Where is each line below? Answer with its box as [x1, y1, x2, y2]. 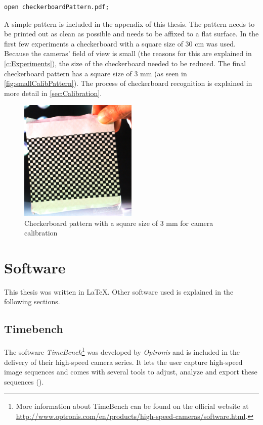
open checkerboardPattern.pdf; [4, 4, 109, 11]
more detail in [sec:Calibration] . [4, 87, 102, 98]
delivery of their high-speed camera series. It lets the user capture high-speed [4, 356, 243, 367]
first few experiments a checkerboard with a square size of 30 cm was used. [4, 38, 236, 49]
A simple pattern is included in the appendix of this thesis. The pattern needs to [4, 18, 255, 29]
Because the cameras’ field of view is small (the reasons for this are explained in [4, 48, 252, 59]
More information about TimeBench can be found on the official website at [16, 401, 249, 411]
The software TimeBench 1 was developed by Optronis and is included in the [4, 345, 240, 357]
